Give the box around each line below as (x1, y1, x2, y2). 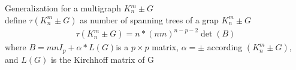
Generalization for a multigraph (5, 2, 121, 14)
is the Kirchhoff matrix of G (50, 53, 155, 65)
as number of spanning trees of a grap (80, 13, 219, 26)
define (5, 13, 26, 26)
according (207, 41, 243, 53)
